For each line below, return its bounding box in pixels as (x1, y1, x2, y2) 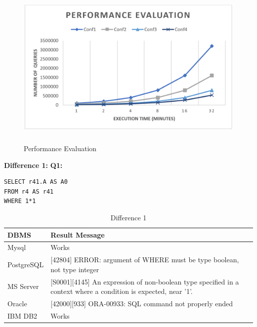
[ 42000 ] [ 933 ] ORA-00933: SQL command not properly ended (50, 298, 233, 309)
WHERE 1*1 (4, 198, 36, 205)
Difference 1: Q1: (4, 160, 63, 170)
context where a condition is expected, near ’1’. (50, 286, 193, 296)
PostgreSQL (7, 259, 44, 269)
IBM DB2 (7, 310, 38, 321)
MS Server (7, 281, 39, 291)
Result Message (50, 229, 105, 240)
